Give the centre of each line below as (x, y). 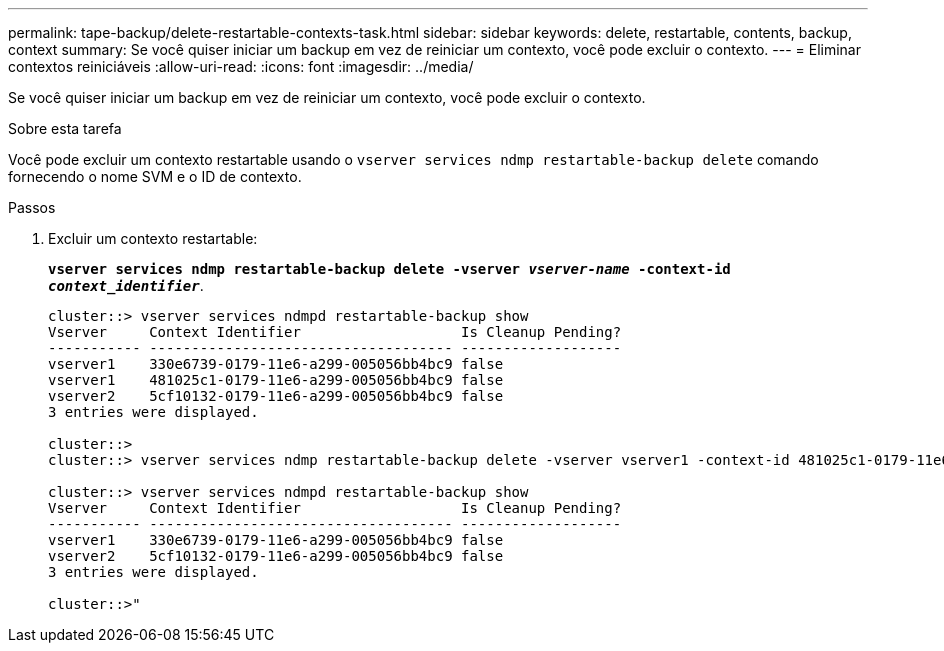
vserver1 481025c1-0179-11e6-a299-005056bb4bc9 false (276, 380)
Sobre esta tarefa (65, 128)
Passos (32, 207)
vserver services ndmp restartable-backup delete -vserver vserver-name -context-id (389, 269)
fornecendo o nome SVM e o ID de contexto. (155, 176)
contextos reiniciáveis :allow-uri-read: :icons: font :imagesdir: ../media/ (241, 66)
